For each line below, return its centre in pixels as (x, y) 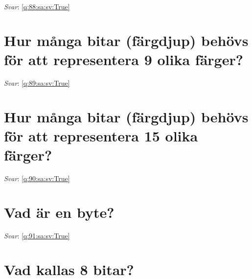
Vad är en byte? (59, 212)
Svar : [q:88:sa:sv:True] (37, 6)
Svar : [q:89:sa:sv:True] (37, 82)
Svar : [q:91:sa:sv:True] (37, 235)
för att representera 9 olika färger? (124, 59)
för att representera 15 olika (101, 135)
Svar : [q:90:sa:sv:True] (37, 178)
